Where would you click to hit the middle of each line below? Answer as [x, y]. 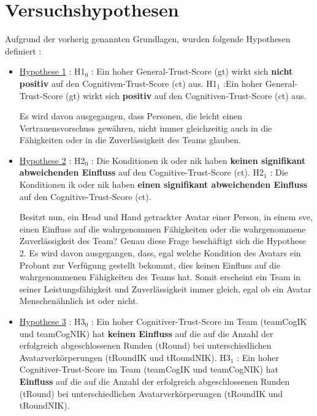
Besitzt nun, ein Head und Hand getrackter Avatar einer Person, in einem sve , [166, 217]
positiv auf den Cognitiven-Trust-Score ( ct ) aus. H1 [118, 83]
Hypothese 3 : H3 [52, 321]
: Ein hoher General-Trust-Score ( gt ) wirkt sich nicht [192, 71]
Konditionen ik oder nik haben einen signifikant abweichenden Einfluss [163, 184]
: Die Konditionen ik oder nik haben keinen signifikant [198, 160]
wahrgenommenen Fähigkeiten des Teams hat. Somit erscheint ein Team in [160, 277]
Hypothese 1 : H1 [52, 71]
